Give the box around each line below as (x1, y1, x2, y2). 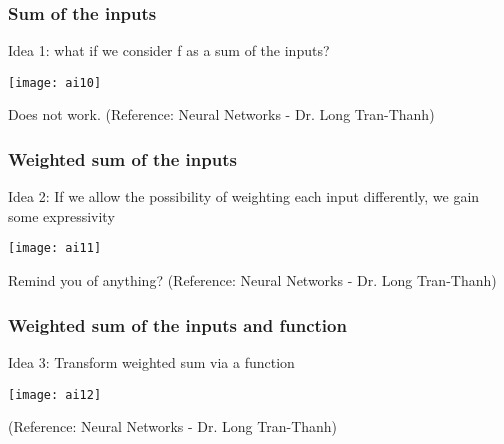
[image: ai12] (8, 387, 102, 402)
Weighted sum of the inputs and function (8, 312, 347, 337)
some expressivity (8, 205, 115, 226)
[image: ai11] (8, 241, 102, 256)
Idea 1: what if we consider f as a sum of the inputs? (8, 40, 330, 61)
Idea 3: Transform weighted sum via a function (8, 351, 295, 372)
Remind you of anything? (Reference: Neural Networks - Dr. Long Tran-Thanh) (8, 270, 497, 291)
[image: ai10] (8, 75, 102, 90)
